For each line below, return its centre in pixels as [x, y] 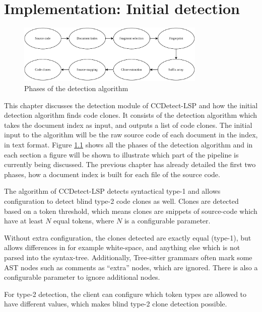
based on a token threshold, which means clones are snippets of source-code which [131, 211]
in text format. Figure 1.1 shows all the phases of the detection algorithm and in [128, 145]
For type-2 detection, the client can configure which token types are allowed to [125, 294]
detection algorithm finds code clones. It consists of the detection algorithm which [131, 115]
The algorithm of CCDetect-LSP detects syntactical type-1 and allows [112, 191]
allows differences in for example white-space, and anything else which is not [122, 247]
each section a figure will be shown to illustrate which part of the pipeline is [121, 154]
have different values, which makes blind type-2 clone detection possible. [116, 304]
